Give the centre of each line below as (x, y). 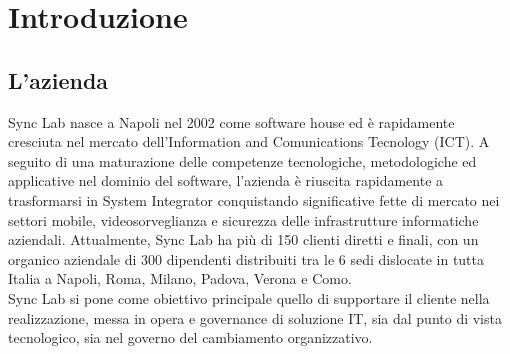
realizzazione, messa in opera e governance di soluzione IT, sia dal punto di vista (255, 317)
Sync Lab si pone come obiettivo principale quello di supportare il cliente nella (249, 297)
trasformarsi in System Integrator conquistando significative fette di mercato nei (254, 199)
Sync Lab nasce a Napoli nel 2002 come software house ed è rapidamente (231, 121)
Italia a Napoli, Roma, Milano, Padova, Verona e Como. (180, 278)
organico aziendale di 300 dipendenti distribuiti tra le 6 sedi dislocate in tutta (246, 258)
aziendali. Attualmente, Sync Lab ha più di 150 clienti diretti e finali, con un (243, 239)
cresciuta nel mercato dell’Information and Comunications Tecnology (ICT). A (249, 141)
